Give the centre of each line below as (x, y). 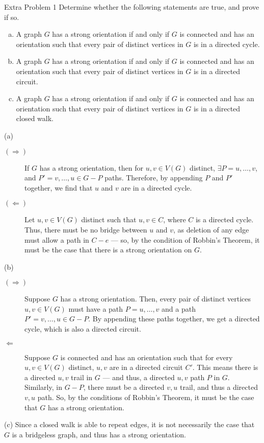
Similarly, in (43, 387)
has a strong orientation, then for (91, 167)
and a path (179, 308)
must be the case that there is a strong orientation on (108, 250)
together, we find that (59, 187)
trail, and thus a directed (219, 387)
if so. (12, 17)
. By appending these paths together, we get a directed (174, 319)
